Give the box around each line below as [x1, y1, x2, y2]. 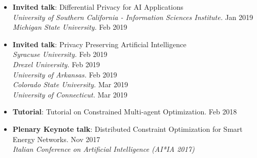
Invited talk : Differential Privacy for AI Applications [12, 2, 184, 12]
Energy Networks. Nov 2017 [12, 133, 100, 144]
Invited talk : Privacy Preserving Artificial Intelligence [12, 38, 186, 49]
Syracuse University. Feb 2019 [12, 49, 108, 60]
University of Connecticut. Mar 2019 [12, 89, 127, 100]
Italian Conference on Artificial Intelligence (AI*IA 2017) [12, 144, 195, 154]
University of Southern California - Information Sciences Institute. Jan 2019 [12, 11, 253, 22]
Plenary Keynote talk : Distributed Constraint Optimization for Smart [12, 123, 243, 134]
